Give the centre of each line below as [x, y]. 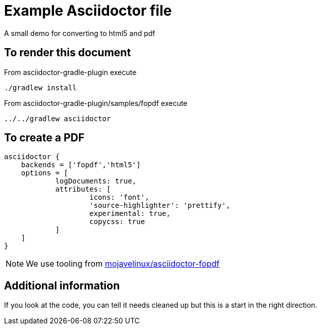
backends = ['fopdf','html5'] [81, 165]
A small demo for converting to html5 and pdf [80, 33]
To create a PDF [44, 138]
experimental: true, [130, 214]
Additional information [62, 285]
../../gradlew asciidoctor [57, 118]
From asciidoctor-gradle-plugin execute [70, 72]
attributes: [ [83, 189]
